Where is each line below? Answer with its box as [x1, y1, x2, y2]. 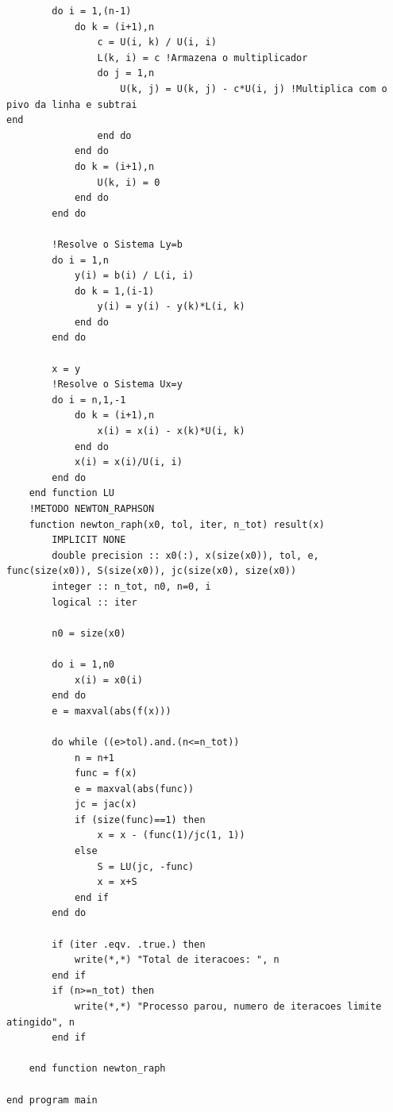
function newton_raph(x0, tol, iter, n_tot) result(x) [29, 518, 325, 530]
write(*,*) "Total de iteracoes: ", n [74, 954, 279, 966]
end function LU [29, 487, 115, 499]
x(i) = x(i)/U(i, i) [74, 456, 183, 468]
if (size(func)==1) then [74, 814, 206, 825]
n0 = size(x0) [52, 627, 126, 639]
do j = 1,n [97, 67, 155, 79]
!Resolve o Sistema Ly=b [52, 238, 183, 250]
